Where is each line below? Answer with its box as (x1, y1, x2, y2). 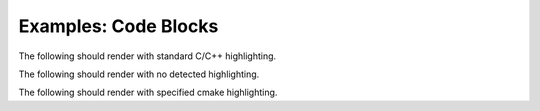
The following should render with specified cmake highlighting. (18, 86, 278, 99)
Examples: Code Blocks (18, 15, 219, 37)
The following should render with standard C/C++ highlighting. (18, 50, 277, 62)
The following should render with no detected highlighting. (18, 68, 260, 80)
